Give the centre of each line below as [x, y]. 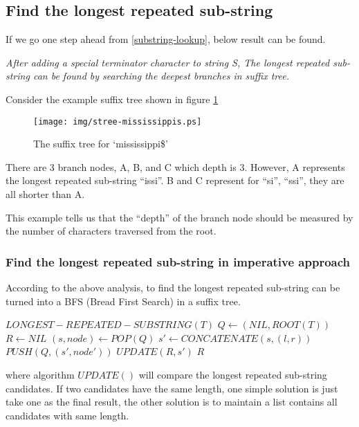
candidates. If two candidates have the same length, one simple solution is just [172, 388]
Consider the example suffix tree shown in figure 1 [112, 99]
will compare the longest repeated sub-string [233, 374]
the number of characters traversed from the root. [111, 231]
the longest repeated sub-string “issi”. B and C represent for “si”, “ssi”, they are [175, 180]
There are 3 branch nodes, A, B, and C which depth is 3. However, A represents [175, 166]
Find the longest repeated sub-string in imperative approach [178, 261]
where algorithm [40, 374]
